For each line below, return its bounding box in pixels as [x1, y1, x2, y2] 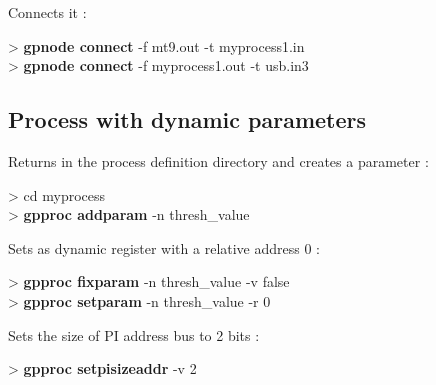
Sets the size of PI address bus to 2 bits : [8, 324, 260, 345]
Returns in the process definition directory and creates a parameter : [8, 150, 429, 171]
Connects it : [8, 2, 87, 22]
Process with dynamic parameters [8, 104, 367, 135]
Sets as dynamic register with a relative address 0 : [8, 237, 321, 258]
